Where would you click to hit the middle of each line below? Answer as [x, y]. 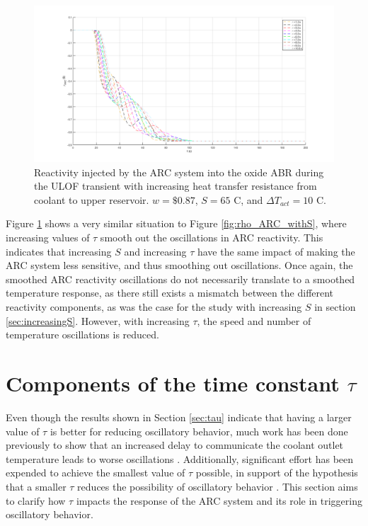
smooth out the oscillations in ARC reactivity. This [212, 238]
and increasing [155, 251]
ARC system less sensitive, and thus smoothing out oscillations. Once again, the [179, 265]
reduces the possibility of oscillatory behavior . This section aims [218, 486]
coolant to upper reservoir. [92, 199]
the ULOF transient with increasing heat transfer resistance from [176, 186]
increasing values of [48, 238]
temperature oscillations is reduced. [82, 335]
